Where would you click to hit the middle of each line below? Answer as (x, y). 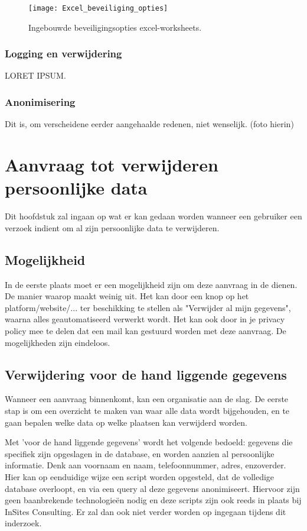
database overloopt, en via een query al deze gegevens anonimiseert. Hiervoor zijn (152, 488)
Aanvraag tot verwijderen (112, 165)
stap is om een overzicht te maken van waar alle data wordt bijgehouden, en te (147, 410)
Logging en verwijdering (63, 54)
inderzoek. (23, 523)
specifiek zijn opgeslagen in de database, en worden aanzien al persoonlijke (140, 453)
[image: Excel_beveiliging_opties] (98, 8)
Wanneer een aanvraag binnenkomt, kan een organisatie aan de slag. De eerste (147, 399)
